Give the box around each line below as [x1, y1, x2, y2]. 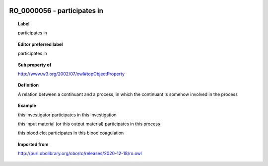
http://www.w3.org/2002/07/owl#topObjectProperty [18, 71, 125, 77]
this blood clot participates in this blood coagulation [18, 130, 124, 136]
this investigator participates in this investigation [18, 112, 117, 118]
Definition [18, 82, 39, 88]
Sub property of [18, 62, 52, 68]
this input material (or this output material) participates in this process [18, 121, 160, 127]
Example [18, 102, 37, 109]
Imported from [18, 141, 49, 147]
